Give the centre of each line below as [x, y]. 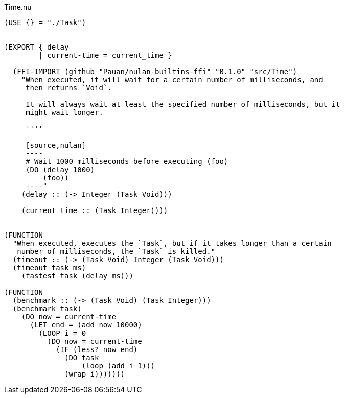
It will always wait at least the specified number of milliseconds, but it [183, 104]
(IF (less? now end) [97, 349]
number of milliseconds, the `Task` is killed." [116, 251]
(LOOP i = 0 [62, 333]
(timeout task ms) [49, 268]
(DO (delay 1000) [60, 170]
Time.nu [18, 7]
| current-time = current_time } [105, 55]
